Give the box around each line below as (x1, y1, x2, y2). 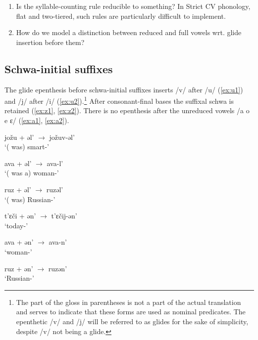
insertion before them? (16, 37, 85, 47)
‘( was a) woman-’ (4, 168, 59, 178)
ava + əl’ (4, 158, 32, 168)
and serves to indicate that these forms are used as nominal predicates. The (16, 306, 246, 317)
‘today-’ (4, 220, 28, 230)
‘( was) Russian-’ (4, 194, 55, 204)
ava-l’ (47, 158, 63, 168)
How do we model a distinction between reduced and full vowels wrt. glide (16, 27, 242, 38)
